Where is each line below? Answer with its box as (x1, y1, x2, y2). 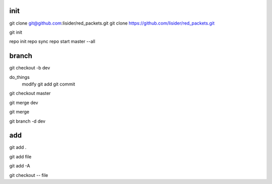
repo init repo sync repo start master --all (9, 38, 96, 45)
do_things (9, 74, 30, 80)
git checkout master (9, 90, 51, 97)
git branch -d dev (9, 118, 45, 124)
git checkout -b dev (9, 65, 50, 71)
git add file (9, 153, 32, 159)
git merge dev (9, 100, 38, 106)
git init (9, 29, 23, 35)
